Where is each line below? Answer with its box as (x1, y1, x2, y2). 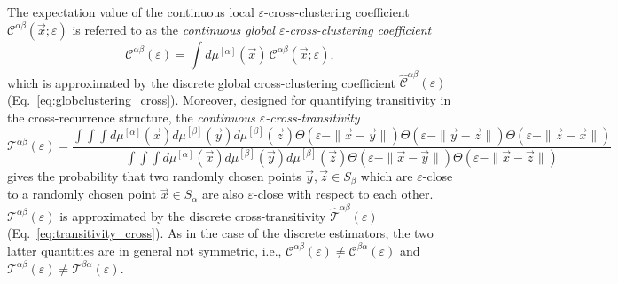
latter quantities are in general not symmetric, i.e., (7, 241, 282, 259)
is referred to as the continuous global (72, 20, 275, 38)
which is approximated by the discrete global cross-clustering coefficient (7, 73, 396, 91)
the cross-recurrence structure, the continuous (7, 107, 255, 126)
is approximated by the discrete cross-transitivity (59, 206, 326, 225)
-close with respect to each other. (253, 185, 434, 203)
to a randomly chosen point (7, 185, 157, 203)
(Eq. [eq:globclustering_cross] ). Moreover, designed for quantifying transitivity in (7, 90, 451, 108)
